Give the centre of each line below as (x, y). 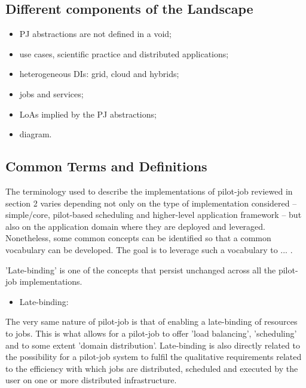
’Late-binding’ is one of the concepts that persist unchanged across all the (141, 270)
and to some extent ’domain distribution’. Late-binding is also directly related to (153, 345)
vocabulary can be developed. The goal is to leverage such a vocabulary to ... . (149, 249)
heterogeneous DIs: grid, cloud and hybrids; (99, 74)
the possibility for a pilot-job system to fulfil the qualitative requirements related (154, 357)
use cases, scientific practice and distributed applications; (124, 53)
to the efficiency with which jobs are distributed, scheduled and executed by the (152, 368)
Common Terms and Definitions (106, 166)
